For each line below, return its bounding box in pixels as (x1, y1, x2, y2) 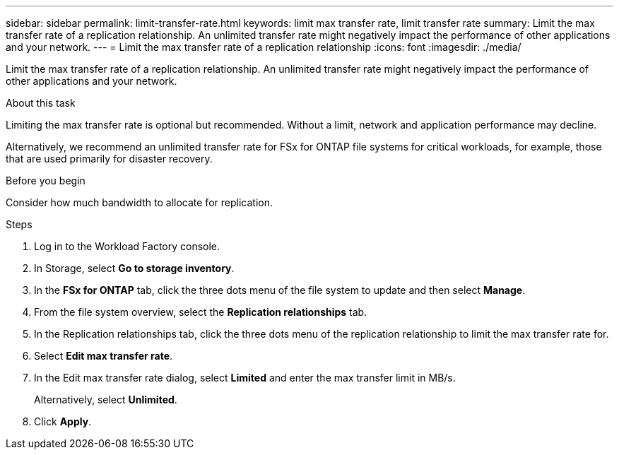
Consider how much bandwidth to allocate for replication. (6, 196, 273, 208)
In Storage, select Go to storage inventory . (34, 262, 235, 274)
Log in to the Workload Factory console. (34, 240, 220, 252)
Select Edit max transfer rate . (34, 350, 173, 362)
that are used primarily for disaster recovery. (6, 153, 213, 165)
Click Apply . (34, 415, 92, 427)
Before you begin (6, 175, 86, 187)
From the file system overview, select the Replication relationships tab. (34, 306, 367, 318)
